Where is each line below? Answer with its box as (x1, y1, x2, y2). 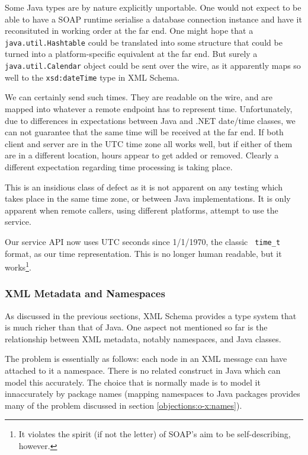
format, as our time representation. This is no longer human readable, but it (5, 247, 282, 259)
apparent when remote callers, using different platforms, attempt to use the (5, 203, 278, 216)
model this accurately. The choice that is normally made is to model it (5, 376, 261, 388)
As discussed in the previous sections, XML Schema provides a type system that (5, 309, 297, 322)
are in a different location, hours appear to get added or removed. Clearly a (5, 149, 279, 161)
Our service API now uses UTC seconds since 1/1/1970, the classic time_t (5, 235, 281, 247)
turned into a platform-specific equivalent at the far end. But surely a (5, 47, 258, 60)
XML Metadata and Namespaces (5, 286, 165, 301)
